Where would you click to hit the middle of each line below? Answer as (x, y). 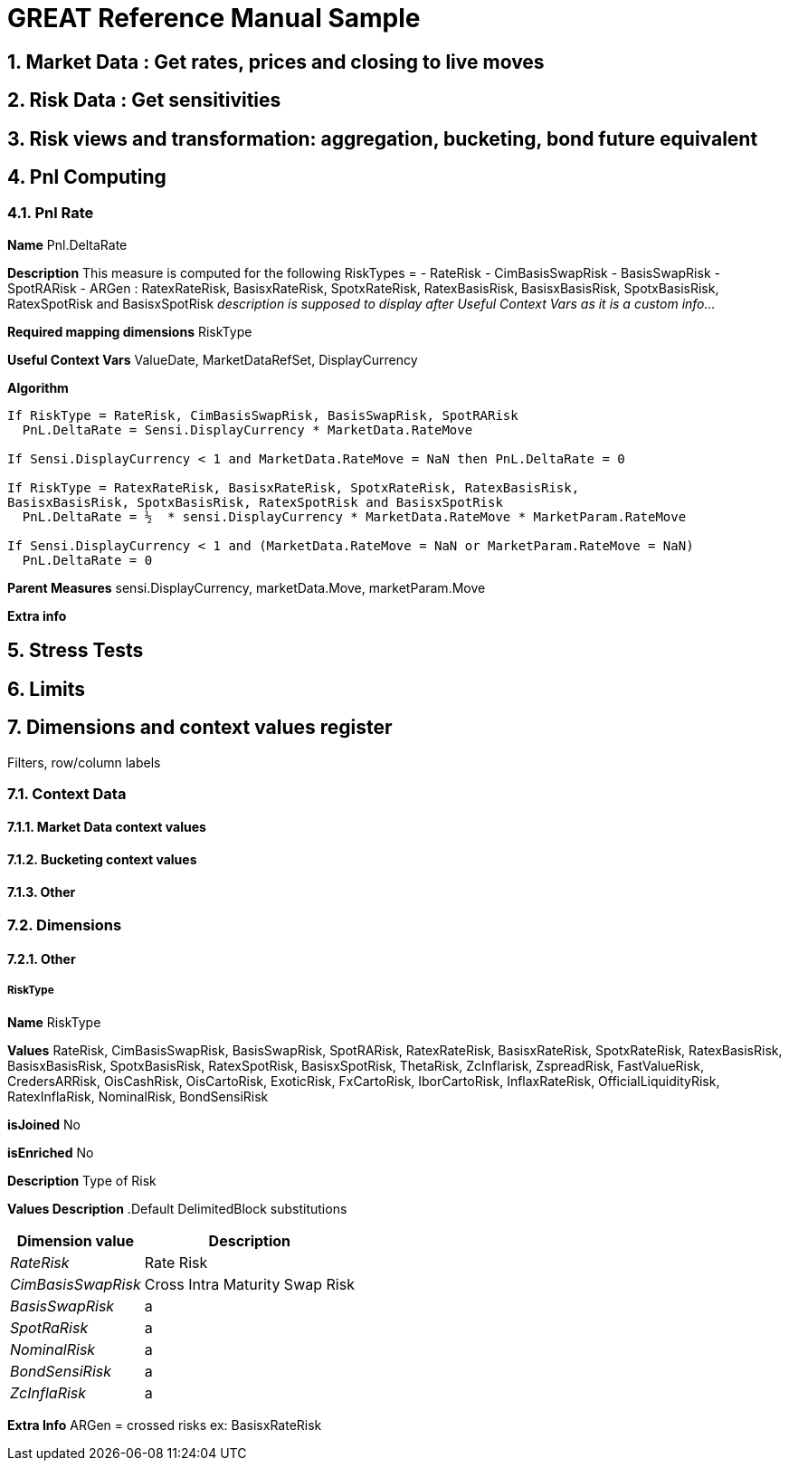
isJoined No (44, 1124)
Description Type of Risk (82, 1180)
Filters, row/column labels (84, 762)
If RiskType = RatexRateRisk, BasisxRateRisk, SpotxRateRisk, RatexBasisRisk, (294, 487)
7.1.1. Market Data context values (107, 827)
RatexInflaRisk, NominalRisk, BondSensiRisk (138, 1096)
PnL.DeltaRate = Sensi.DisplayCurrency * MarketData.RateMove (247, 429)
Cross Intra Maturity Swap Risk (249, 1284)
